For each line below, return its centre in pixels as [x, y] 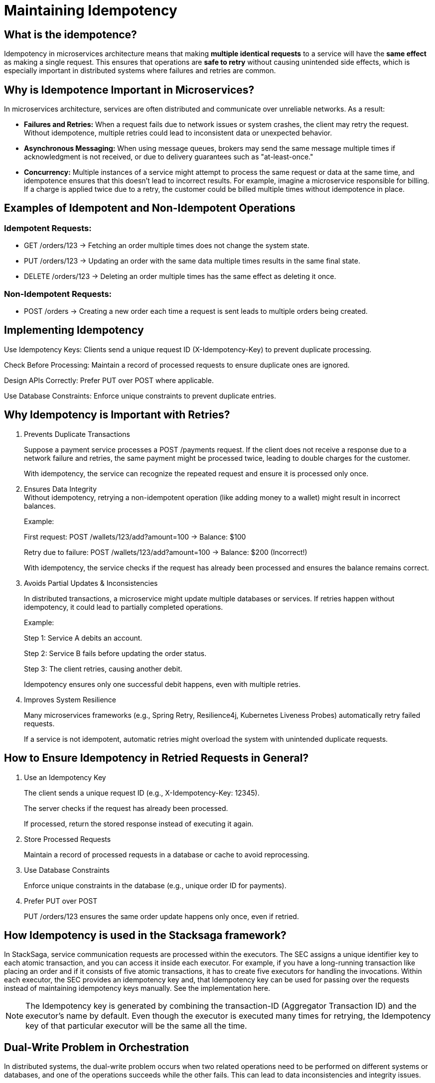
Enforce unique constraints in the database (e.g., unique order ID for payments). [155, 885]
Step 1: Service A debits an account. [83, 638]
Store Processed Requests [68, 839]
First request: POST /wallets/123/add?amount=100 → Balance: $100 [135, 537]
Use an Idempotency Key [65, 777]
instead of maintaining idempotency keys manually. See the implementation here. [137, 988]
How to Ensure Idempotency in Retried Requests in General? [156, 758]
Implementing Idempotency [74, 330]
